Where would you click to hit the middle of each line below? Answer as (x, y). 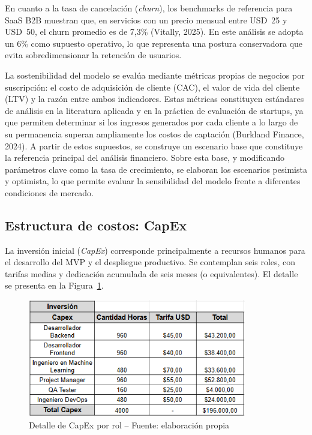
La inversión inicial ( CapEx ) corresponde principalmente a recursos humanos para (155, 250)
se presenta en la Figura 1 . (54, 285)
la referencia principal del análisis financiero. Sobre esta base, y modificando (145, 157)
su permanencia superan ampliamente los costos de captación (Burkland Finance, (154, 133)
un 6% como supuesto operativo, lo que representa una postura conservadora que (154, 43)
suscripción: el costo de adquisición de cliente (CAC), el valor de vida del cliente (152, 87)
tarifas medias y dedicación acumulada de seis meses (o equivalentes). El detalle (151, 273)
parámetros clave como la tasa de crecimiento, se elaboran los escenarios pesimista (156, 169)
